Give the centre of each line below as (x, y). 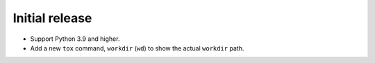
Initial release (52, 18)
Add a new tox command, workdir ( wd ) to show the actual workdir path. (137, 48)
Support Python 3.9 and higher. (75, 39)
